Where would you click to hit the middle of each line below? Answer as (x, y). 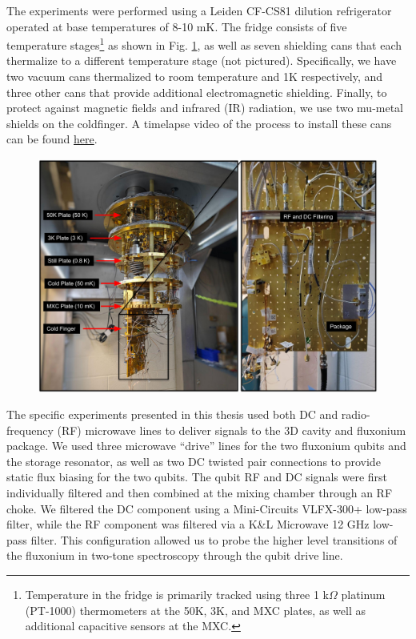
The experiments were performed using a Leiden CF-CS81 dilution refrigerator (199, 10)
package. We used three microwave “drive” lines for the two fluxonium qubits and (206, 446)
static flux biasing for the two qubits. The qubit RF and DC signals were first (197, 477)
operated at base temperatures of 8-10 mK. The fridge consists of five (177, 26)
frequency (30, 430)
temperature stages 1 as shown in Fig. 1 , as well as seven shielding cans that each (204, 44)
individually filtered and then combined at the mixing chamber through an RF (200, 493)
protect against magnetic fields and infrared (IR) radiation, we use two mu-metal (205, 108)
